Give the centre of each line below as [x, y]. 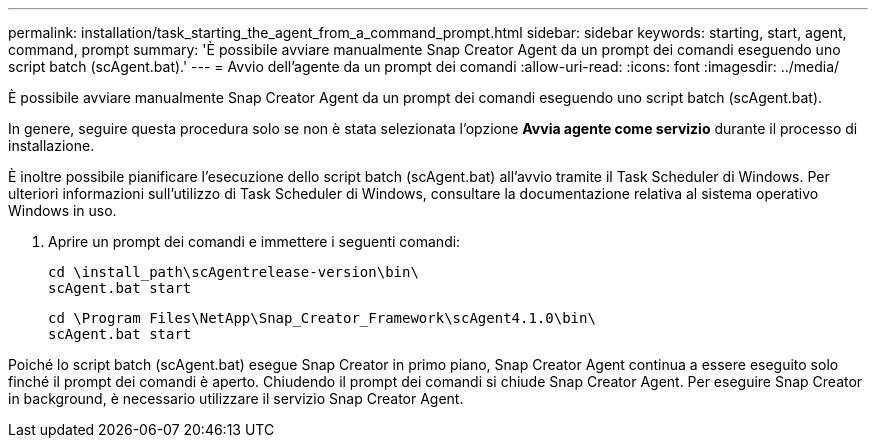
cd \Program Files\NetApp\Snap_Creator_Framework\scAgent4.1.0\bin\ [322, 318]
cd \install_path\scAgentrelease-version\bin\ [233, 272]
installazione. [51, 145]
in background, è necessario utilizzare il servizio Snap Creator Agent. [236, 398]
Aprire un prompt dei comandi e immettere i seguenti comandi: [254, 241]
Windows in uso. [62, 210]
